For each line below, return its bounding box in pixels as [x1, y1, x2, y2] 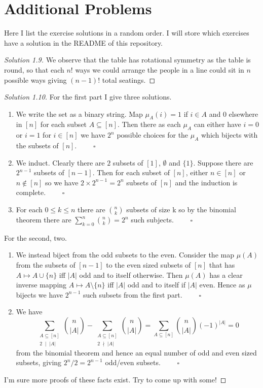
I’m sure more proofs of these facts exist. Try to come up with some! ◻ [4, 374, 227, 385]
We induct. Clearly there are [16, 157, 105, 168]
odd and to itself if [127, 279, 185, 290]
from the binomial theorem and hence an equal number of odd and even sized [16, 347, 257, 358]
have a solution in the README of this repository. [4, 37, 163, 48]
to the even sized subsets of [106, 260, 191, 270]
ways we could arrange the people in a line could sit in [75, 64, 244, 75]
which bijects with [201, 130, 258, 140]
